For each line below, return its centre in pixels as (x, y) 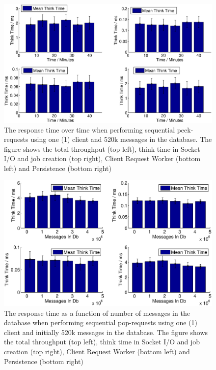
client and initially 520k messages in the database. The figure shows (106, 332)
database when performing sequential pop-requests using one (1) (101, 322)
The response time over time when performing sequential (90, 129)
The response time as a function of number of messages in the (97, 313)
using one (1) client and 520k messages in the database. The (121, 139)
